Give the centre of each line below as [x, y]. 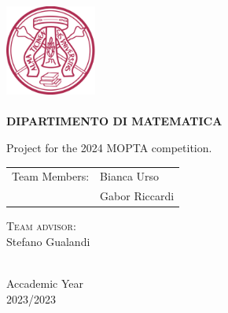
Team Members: [51, 176]
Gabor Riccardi [137, 196]
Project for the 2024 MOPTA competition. [109, 147]
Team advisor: [41, 226]
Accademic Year [45, 283]
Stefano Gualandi [48, 241]
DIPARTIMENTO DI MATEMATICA [114, 121]
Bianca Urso [130, 176]
